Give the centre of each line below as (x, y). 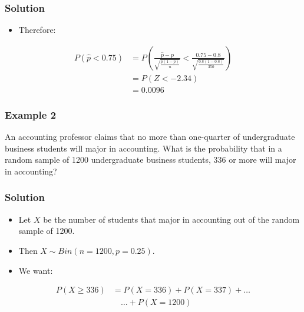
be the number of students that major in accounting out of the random (171, 219)
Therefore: (37, 30)
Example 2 (31, 114)
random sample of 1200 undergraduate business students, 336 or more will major (151, 160)
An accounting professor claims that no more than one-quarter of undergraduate (150, 137)
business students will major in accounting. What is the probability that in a (143, 148)
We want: (36, 270)
